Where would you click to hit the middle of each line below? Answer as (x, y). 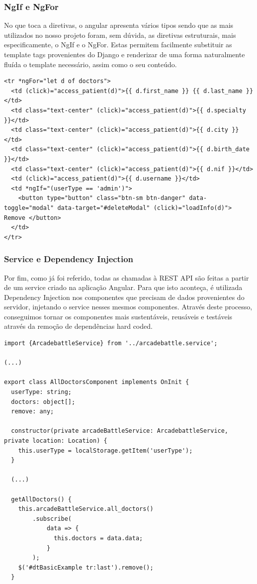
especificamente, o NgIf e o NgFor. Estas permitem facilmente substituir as (118, 45)
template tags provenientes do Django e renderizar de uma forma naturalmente (125, 54)
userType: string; (42, 392)
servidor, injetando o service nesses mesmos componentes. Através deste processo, (128, 307)
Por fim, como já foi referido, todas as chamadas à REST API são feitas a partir (127, 277)
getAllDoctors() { (42, 499)
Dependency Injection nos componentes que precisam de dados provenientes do (124, 297)
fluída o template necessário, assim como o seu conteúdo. (90, 64)
